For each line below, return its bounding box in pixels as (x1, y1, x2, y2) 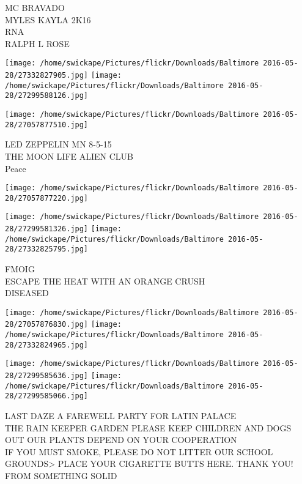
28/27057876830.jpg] (5, 320, 89, 329)
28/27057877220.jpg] (5, 193, 89, 203)
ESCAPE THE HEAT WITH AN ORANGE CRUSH (5, 274, 205, 287)
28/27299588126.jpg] (5, 91, 89, 100)
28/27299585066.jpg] (5, 392, 89, 401)
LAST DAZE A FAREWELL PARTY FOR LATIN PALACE (5, 409, 237, 422)
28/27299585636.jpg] (5, 371, 89, 381)
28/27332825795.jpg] (5, 245, 89, 254)
